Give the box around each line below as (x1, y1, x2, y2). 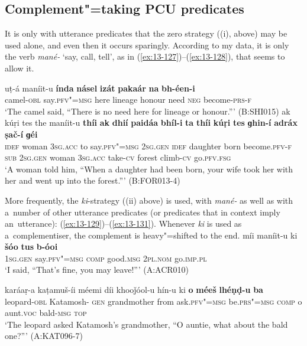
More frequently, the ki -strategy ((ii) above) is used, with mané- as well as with (5, 194, 293, 206)
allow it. (5, 61, 34, 74)
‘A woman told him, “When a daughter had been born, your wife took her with (5, 162, 293, 175)
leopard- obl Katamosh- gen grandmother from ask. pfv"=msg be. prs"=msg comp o (5, 295, 302, 307)
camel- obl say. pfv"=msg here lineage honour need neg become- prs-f (5, 93, 252, 106)
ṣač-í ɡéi (5, 128, 38, 140)
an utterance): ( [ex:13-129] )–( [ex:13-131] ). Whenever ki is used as (5, 217, 242, 230)
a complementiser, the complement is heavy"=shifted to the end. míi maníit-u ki (5, 229, 298, 241)
